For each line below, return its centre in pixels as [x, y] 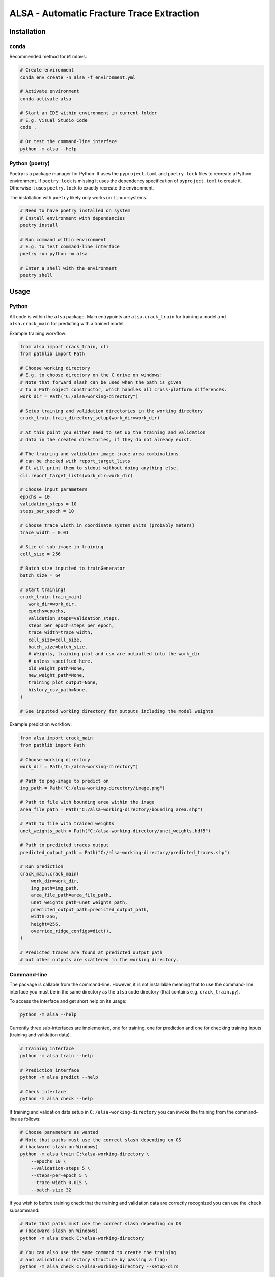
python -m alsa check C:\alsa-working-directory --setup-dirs [99, 1267]
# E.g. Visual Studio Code [54, 120]
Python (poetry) [30, 163]
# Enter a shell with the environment [68, 268]
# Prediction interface [50, 1070]
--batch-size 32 [51, 1190]
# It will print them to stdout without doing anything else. [99, 468]
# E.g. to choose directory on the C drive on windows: [91, 375]
